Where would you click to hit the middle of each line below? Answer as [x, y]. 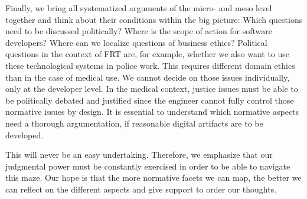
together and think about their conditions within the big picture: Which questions [154, 19]
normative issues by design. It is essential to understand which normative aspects [152, 112]
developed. [25, 135]
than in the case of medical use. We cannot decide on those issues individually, [148, 77]
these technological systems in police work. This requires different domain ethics [150, 65]
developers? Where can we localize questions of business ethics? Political [136, 42]
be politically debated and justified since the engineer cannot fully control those [150, 100]
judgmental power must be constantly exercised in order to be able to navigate [148, 166]
